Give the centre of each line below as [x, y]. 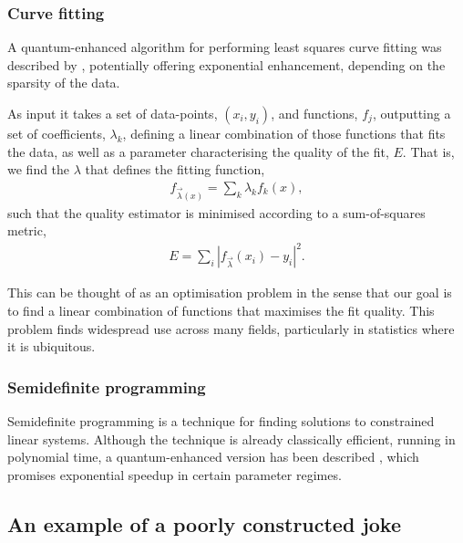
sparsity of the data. [64, 83]
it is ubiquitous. [51, 346]
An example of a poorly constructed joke [204, 523]
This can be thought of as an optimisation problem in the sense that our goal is [230, 292]
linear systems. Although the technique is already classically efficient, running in [231, 439]
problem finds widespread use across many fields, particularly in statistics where [231, 328]
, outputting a [412, 113]
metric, [27, 230]
